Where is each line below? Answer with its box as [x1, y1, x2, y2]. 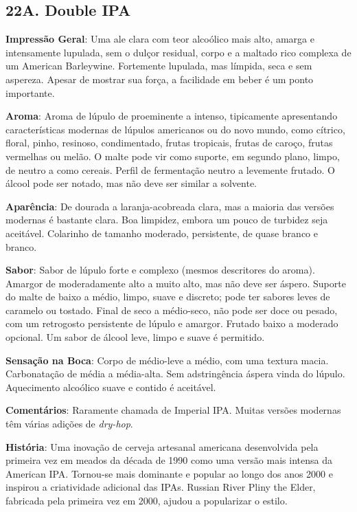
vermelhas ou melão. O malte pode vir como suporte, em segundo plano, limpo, [5, 148, 340, 163]
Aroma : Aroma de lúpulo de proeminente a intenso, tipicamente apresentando [5, 109, 338, 123]
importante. [5, 85, 55, 100]
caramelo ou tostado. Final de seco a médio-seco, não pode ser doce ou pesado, [5, 302, 338, 317]
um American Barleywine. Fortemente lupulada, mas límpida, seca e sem [5, 58, 312, 73]
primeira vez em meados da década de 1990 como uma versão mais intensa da [5, 453, 332, 467]
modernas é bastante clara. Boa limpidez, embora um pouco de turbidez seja [5, 212, 328, 227]
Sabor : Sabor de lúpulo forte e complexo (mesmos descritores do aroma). [5, 263, 315, 277]
